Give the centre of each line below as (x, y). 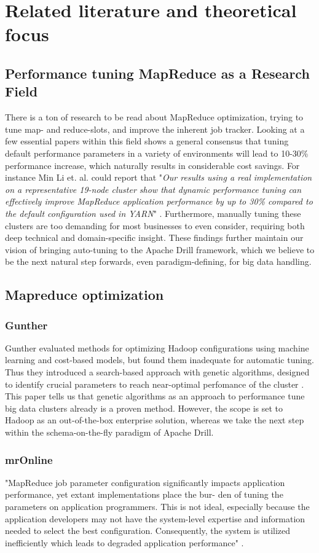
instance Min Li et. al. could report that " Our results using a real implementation (159, 177)
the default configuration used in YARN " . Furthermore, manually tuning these (153, 213)
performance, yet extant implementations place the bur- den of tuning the (144, 494)
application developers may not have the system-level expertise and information (155, 518)
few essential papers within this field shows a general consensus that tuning (147, 141)
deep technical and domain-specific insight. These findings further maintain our (154, 237)
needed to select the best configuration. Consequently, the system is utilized (148, 531)
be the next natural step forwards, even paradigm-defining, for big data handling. (158, 261)
